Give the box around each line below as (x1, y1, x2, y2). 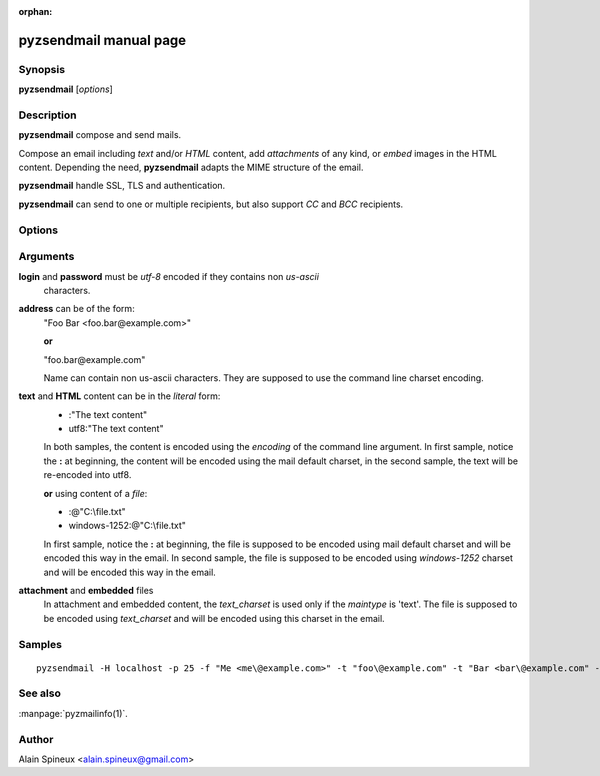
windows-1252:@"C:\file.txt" (68, 520, 187, 532)
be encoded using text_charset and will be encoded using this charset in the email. (43, 612, 385, 624)
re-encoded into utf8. (43, 469, 132, 481)
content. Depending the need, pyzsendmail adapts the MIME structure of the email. (18, 161, 364, 174)
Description (18, 108, 77, 122)
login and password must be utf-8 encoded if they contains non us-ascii (18, 270, 320, 282)
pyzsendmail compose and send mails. (18, 129, 182, 141)
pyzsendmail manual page (18, 31, 187, 49)
